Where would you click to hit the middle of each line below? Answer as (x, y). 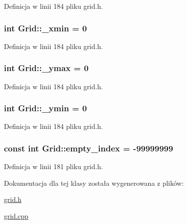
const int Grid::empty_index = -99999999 (89, 148)
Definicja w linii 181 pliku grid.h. (54, 166)
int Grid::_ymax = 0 (46, 68)
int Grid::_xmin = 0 (46, 28)
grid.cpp (16, 216)
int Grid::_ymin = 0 (46, 108)
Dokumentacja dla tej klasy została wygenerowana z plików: (94, 183)
